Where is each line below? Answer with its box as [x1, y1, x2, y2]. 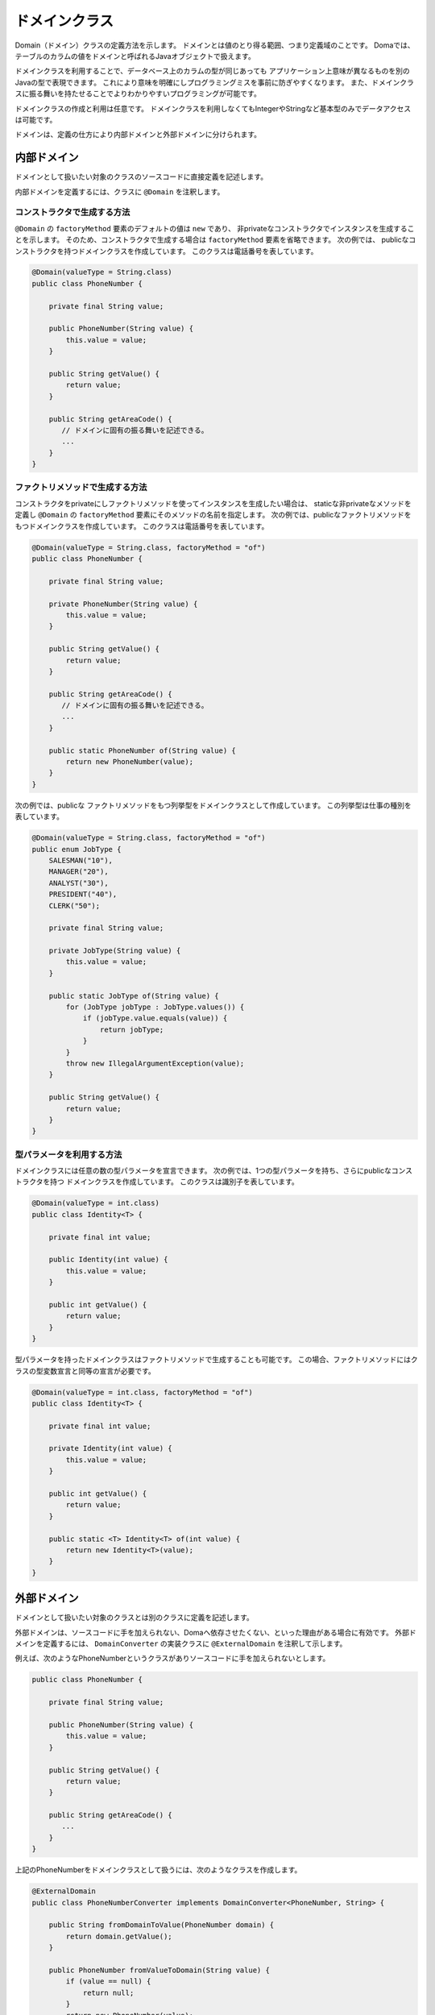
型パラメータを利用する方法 [14, 1149, 122, 1160]
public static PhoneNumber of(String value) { [48, 746, 237, 755]
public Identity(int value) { [48, 1255, 168, 1265]
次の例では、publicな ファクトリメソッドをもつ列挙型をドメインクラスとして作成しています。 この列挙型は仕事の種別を [14, 800, 412, 810]
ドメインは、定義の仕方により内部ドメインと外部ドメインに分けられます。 [14, 130, 262, 139]
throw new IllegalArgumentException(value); [65, 1059, 245, 1068]
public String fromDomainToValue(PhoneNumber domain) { [48, 1921, 275, 1930]
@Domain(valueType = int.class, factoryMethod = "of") [31, 1387, 253, 1397]
